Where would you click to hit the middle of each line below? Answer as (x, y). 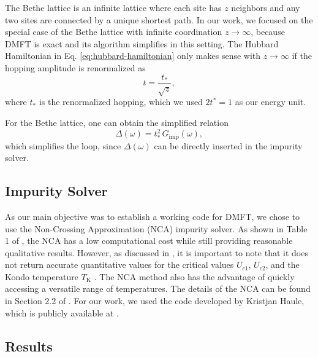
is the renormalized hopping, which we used (121, 102)
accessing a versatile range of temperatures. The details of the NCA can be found (158, 288)
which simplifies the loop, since (63, 145)
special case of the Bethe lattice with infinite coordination (114, 32)
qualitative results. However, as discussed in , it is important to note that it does (157, 252)
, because (268, 32)
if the (302, 56)
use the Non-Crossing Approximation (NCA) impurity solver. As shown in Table (156, 228)
